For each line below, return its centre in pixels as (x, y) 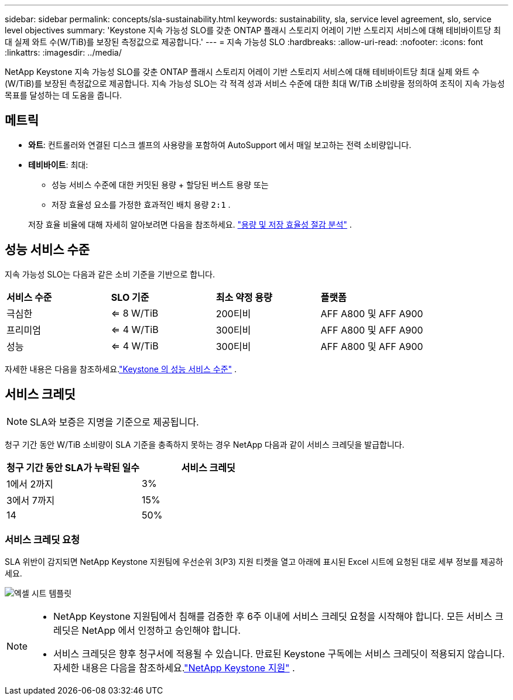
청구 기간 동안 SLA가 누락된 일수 (73, 467)
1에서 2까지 (30, 484)
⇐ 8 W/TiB (135, 313)
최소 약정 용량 (244, 297)
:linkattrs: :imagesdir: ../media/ (63, 52)
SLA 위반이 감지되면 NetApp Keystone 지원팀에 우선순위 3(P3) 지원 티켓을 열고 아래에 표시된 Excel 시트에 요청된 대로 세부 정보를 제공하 (254, 562)
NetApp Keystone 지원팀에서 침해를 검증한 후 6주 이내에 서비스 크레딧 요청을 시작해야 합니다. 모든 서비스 (273, 617)
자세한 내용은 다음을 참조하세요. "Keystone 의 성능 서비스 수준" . (121, 369)
